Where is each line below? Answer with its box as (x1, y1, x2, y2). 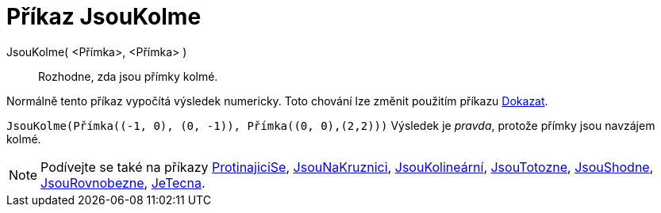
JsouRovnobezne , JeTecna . (40, 174, 206, 191)
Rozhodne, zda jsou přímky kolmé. (38, 69, 218, 83)
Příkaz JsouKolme (6, 3, 202, 30)
